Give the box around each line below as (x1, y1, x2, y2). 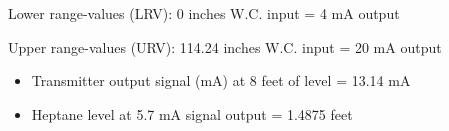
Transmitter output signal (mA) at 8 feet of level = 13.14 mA (31, 70, 411, 91)
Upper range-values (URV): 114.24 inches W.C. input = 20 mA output (8, 36, 442, 57)
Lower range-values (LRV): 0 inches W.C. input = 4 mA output (8, 3, 400, 23)
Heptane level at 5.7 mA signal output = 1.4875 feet (31, 103, 353, 124)
